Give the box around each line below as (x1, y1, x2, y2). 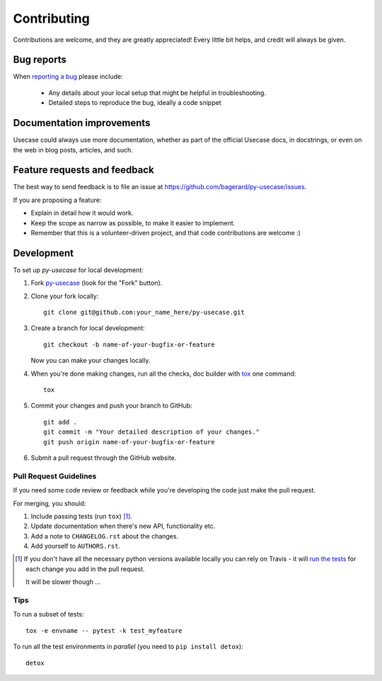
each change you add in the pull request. (25, 564, 145, 573)
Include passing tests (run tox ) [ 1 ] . (30, 512, 132, 520)
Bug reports (13, 54, 67, 66)
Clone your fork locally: (30, 291, 99, 300)
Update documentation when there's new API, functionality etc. (30, 522, 216, 531)
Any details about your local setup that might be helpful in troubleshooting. (48, 89, 267, 97)
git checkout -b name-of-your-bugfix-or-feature (43, 340, 215, 349)
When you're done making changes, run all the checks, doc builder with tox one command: (30, 369, 296, 378)
